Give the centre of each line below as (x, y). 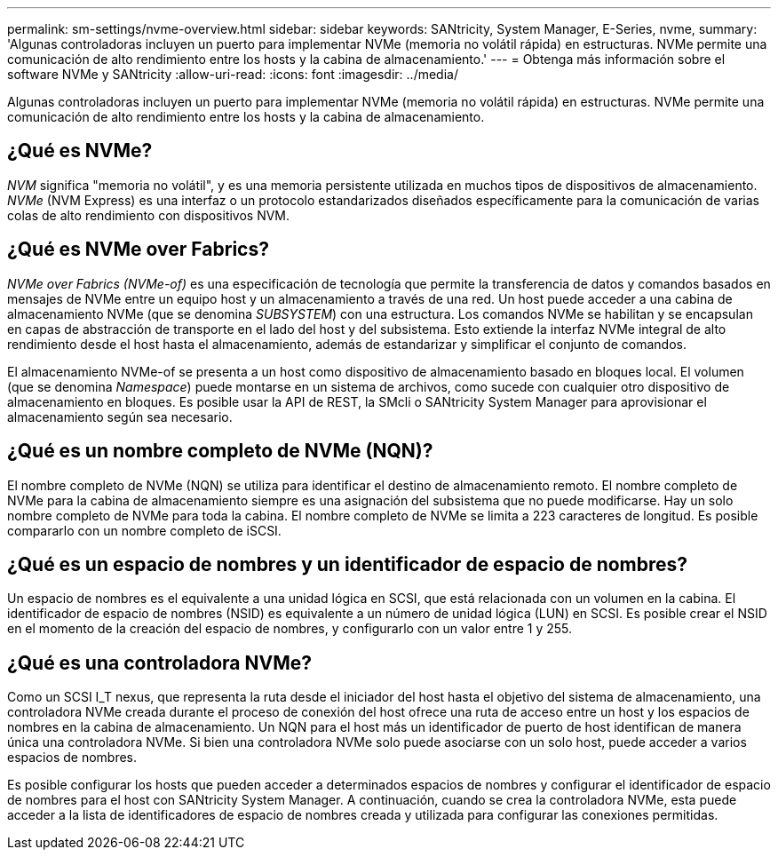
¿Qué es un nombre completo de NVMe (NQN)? (220, 451)
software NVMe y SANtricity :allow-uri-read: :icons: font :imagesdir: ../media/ (233, 74)
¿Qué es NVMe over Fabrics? (138, 250)
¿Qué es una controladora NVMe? (160, 663)
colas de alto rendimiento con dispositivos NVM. (149, 215)
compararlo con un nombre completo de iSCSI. (144, 530)
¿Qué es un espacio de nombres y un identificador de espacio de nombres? (348, 564)
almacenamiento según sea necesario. (120, 417)
